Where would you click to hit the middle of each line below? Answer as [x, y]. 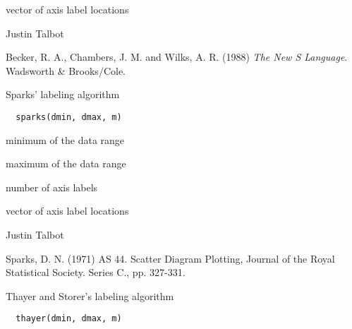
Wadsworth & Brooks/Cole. [66, 70]
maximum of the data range [66, 163]
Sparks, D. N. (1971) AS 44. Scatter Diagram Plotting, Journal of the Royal [170, 258]
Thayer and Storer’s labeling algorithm [90, 295]
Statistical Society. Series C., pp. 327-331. [96, 272]
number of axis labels [52, 187]
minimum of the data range [65, 139]
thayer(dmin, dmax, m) [69, 319]
